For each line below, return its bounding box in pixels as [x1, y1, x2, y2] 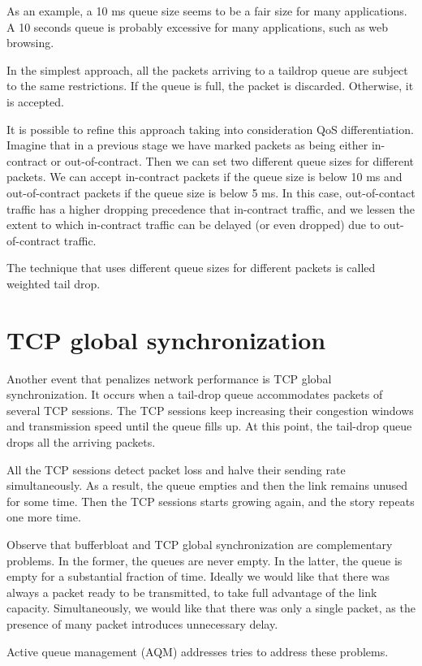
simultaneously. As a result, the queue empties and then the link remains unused [6, 477, 408, 494]
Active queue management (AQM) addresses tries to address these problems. [6, 642, 389, 660]
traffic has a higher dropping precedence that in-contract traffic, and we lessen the [6, 200, 415, 217]
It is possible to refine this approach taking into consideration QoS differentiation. [6, 120, 414, 137]
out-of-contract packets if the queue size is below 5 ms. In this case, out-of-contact [6, 184, 416, 201]
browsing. [6, 34, 54, 51]
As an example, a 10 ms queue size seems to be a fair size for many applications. [6, 2, 407, 19]
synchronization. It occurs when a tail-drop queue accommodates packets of [6, 386, 383, 403]
